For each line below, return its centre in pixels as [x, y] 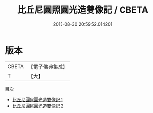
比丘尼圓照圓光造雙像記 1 [37, 99]
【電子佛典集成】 [48, 67]
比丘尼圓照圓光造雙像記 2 [38, 106]
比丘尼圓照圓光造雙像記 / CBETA [83, 10]
